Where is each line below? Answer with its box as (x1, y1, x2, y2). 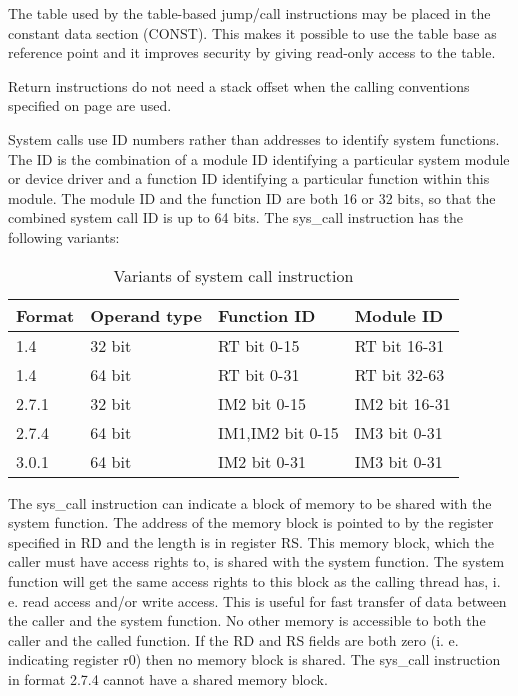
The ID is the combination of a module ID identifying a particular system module (8, 148, 510, 169)
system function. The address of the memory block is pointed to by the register (8, 512, 494, 533)
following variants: (8, 226, 120, 247)
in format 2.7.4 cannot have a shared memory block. (8, 668, 328, 689)
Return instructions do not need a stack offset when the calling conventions (8, 75, 470, 96)
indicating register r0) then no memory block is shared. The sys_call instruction (8, 649, 501, 670)
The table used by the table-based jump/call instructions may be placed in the (8, 3, 491, 23)
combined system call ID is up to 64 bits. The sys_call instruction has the (8, 207, 464, 228)
